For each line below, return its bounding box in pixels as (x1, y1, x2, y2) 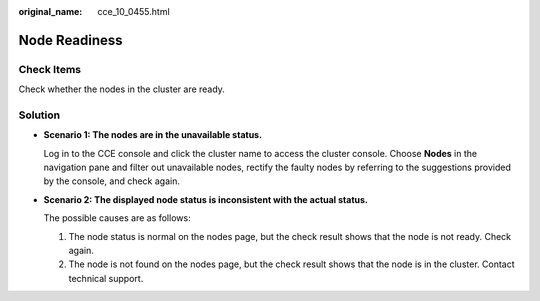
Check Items (18, 62, 82, 76)
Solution (18, 108, 61, 122)
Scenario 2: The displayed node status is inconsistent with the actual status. (43, 193, 369, 205)
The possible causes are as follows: (43, 212, 191, 224)
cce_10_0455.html (97, 6, 170, 17)
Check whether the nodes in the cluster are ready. (18, 83, 225, 95)
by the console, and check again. (43, 175, 180, 187)
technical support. (68, 272, 144, 284)
